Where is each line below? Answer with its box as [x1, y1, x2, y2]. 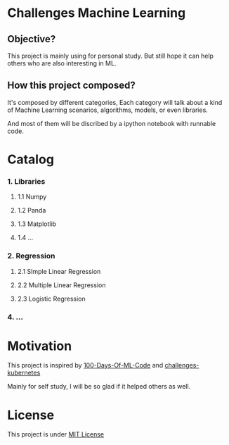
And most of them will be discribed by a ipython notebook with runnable [7, 119, 216, 127]
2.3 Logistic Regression [17, 294, 86, 303]
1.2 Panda [17, 206, 46, 215]
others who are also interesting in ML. [7, 59, 117, 68]
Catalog [7, 151, 55, 167]
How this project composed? [7, 80, 136, 92]
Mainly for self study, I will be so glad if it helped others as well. [7, 382, 191, 391]
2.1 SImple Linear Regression [17, 267, 101, 275]
